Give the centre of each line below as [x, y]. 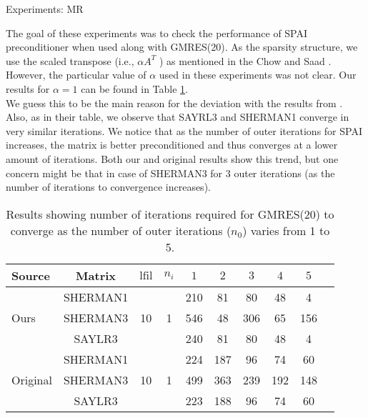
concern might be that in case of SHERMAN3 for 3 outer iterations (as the [170, 173]
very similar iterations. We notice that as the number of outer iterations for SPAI [184, 130]
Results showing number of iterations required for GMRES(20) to [170, 214]
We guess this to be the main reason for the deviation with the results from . [174, 103]
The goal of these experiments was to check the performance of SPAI [157, 33]
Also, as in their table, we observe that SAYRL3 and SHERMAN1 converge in [178, 117]
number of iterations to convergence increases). [108, 187]
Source [31, 275]
